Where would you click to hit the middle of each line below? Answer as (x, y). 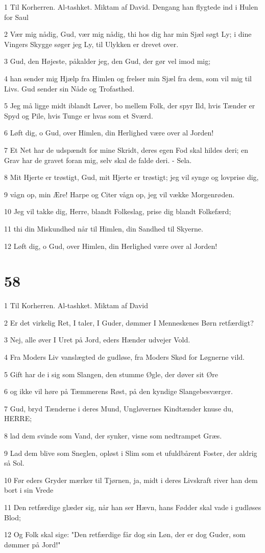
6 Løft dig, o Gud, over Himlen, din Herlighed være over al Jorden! (109, 133)
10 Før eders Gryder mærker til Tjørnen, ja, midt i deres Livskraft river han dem (131, 480)
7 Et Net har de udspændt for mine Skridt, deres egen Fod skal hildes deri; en (126, 149)
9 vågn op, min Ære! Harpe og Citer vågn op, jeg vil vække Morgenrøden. (119, 194)
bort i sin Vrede (29, 490)
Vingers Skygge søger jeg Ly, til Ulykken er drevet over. (91, 44)
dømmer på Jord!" (32, 544)
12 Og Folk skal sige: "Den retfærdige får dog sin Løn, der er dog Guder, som (125, 534)
